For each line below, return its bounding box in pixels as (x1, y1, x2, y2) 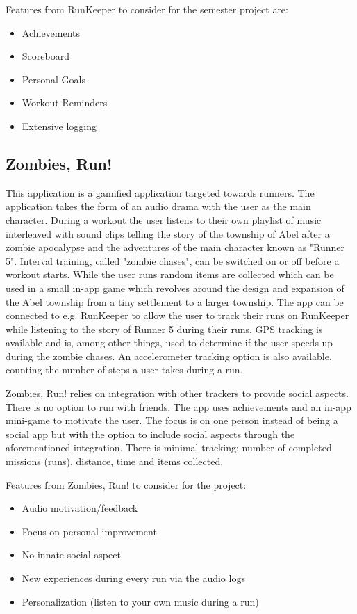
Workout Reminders (22, 95, 108, 110)
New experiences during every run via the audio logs (22, 571, 245, 585)
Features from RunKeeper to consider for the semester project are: (6, 2, 288, 16)
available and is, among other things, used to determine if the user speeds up (6, 335, 333, 350)
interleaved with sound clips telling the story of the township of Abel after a (6, 226, 330, 241)
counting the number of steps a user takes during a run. (6, 362, 243, 377)
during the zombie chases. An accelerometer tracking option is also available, (6, 348, 332, 363)
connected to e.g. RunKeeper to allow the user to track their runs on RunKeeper (6, 308, 349, 323)
